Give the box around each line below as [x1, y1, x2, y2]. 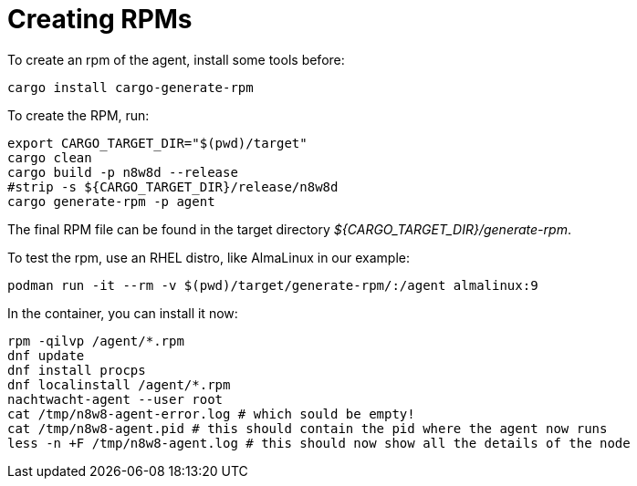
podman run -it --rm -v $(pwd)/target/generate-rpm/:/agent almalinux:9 [7, 277, 538, 293]
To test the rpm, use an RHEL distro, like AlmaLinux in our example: [7, 249, 411, 265]
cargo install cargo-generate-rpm [7, 79, 254, 95]
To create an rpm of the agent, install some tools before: [7, 51, 345, 67]
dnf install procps [7, 362, 146, 377]
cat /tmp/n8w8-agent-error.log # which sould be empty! [7, 406, 415, 421]
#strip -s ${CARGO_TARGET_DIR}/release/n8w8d [7, 179, 339, 194]
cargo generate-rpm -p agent [7, 193, 215, 209]
